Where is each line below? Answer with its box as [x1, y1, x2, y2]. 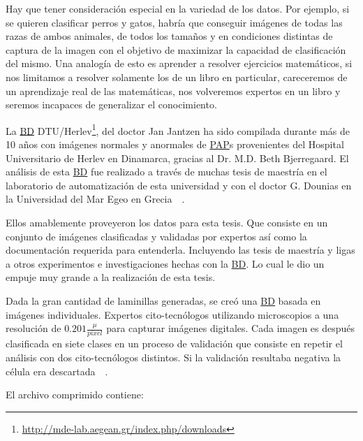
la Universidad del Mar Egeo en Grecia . [6, 191, 185, 206]
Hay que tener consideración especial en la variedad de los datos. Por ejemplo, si [6, 1, 350, 15]
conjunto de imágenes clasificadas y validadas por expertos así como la [6, 229, 307, 243]
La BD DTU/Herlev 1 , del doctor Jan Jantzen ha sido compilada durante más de [6, 121, 350, 138]
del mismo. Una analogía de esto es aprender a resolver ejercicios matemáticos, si [6, 56, 353, 71]
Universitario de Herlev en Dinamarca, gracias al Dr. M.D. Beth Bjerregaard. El [6, 150, 349, 165]
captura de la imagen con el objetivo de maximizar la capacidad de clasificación [6, 42, 346, 57]
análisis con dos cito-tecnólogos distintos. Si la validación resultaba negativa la [6, 350, 341, 365]
